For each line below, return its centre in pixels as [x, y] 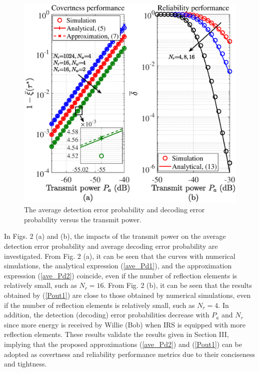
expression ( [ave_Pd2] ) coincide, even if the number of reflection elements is [121, 275]
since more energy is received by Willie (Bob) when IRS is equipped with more [125, 324]
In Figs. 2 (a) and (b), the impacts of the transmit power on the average [115, 236]
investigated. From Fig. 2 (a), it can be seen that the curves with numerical [120, 256]
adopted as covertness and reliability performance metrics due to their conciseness [130, 354]
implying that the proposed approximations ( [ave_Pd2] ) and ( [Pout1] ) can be [123, 344]
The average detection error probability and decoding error [114, 210]
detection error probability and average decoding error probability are [111, 246]
